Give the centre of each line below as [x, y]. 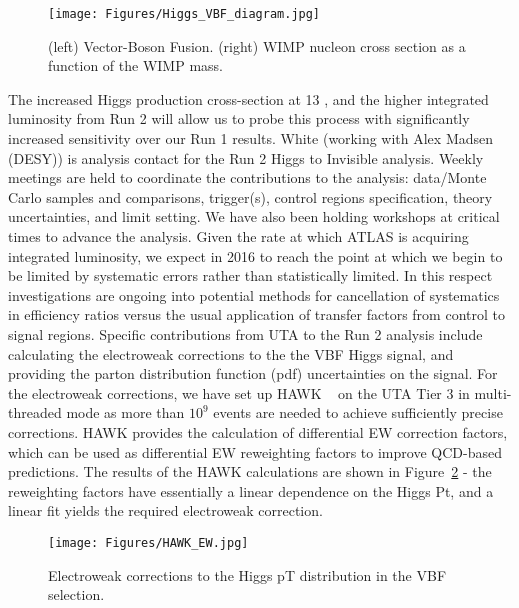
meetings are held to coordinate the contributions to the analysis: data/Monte [247, 177]
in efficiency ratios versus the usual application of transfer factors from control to [256, 314]
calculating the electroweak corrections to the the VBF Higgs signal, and [231, 353]
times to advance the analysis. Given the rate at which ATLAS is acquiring [238, 236]
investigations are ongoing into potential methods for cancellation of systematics [254, 294]
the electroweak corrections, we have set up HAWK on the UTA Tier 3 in [239, 392]
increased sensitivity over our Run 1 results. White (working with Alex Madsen [251, 138]
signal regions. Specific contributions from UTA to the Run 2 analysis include [245, 333]
